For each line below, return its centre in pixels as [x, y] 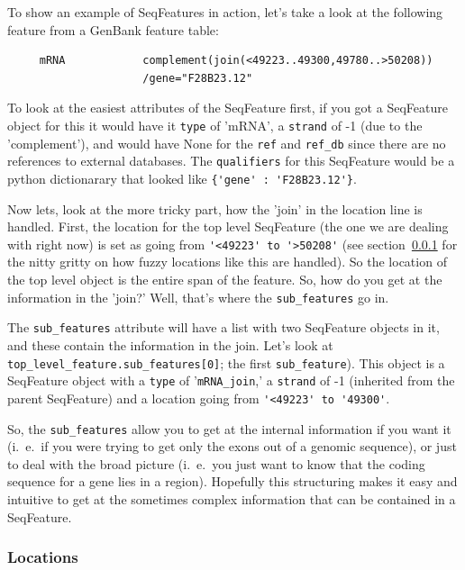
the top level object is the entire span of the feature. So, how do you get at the [225, 280]
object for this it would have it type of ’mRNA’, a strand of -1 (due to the [215, 125]
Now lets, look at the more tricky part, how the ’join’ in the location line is [215, 208]
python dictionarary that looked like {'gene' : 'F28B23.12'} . [182, 178]
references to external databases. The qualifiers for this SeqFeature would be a [231, 161]
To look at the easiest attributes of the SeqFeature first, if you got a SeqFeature [228, 108]
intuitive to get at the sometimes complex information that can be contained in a [232, 498]
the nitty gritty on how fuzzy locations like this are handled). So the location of [227, 262]
